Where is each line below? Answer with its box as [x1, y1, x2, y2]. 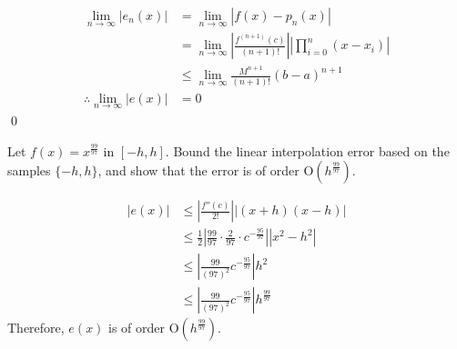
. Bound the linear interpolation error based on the [165, 141, 450, 160]
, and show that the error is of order [97, 161, 300, 180]
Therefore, [7, 318, 65, 337]
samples [7, 161, 51, 180]
